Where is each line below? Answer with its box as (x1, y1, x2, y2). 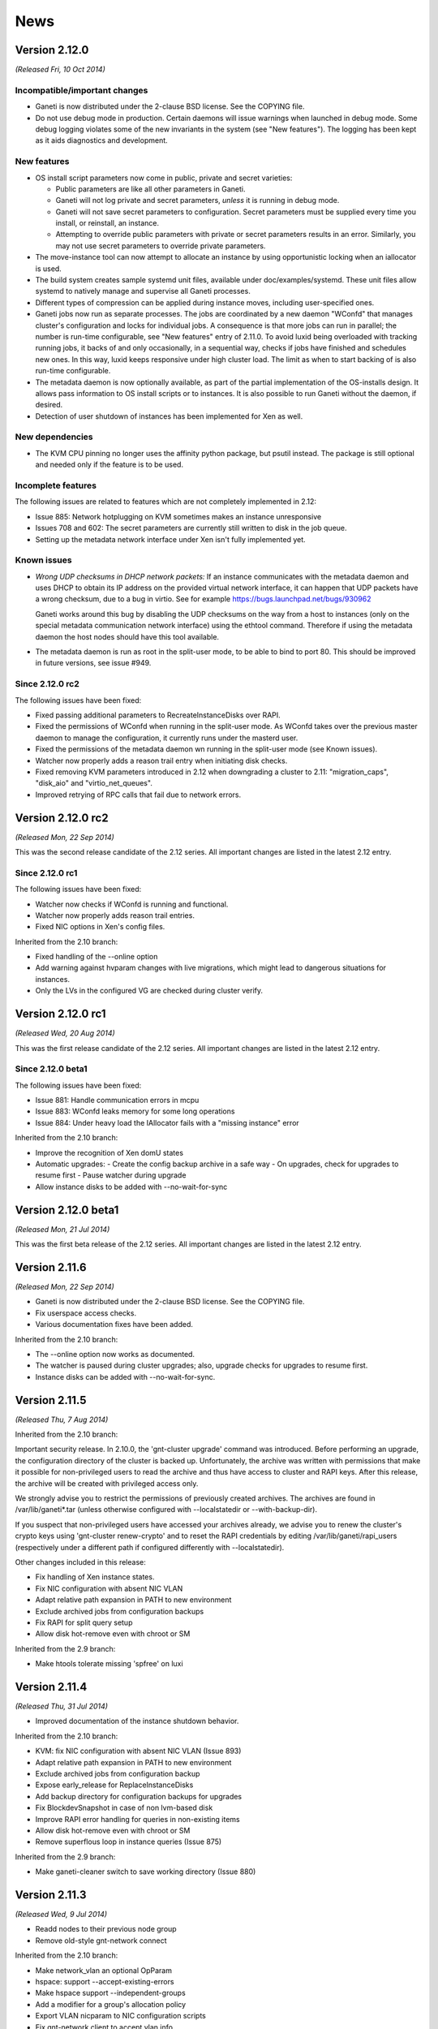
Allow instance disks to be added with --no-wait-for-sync (35, 1182, 228, 1191)
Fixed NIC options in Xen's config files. (35, 922, 165, 932)
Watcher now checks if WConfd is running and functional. (35, 899, 229, 909)
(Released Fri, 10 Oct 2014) (15, 65, 105, 75)
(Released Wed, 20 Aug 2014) (15, 1028, 115, 1038)
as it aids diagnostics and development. (35, 136, 168, 145)
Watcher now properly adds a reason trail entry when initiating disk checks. (35, 756, 288, 765)
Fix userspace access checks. (35, 1307, 137, 1318)
